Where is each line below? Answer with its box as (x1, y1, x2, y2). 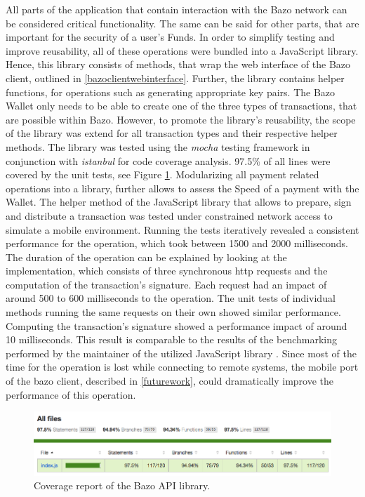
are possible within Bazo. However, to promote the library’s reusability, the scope (6, 112, 356, 126)
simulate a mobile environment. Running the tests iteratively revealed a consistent (6, 222, 359, 237)
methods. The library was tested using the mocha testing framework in (6, 139, 310, 154)
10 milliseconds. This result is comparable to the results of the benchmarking (6, 332, 338, 347)
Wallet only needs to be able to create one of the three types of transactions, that (6, 98, 357, 113)
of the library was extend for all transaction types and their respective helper (6, 126, 338, 140)
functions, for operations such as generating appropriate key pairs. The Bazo (6, 84, 336, 99)
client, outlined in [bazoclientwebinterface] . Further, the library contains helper (6, 70, 345, 85)
